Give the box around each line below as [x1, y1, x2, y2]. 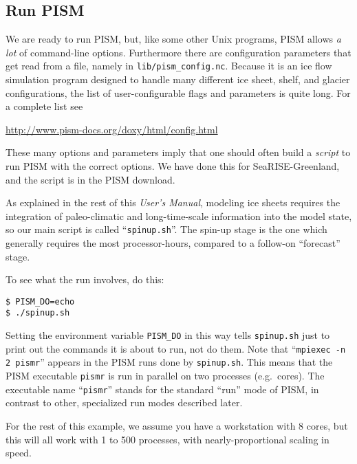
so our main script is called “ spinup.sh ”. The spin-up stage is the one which [6, 222, 327, 236]
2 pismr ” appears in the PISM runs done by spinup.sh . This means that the [6, 355, 333, 369]
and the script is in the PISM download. [6, 172, 175, 186]
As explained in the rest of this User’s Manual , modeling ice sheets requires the [6, 195, 340, 210]
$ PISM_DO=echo [6, 296, 75, 307]
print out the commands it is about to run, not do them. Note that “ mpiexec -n [6, 341, 346, 355]
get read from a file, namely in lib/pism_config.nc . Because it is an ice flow [6, 58, 332, 73]
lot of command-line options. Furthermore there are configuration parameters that [6, 45, 351, 59]
